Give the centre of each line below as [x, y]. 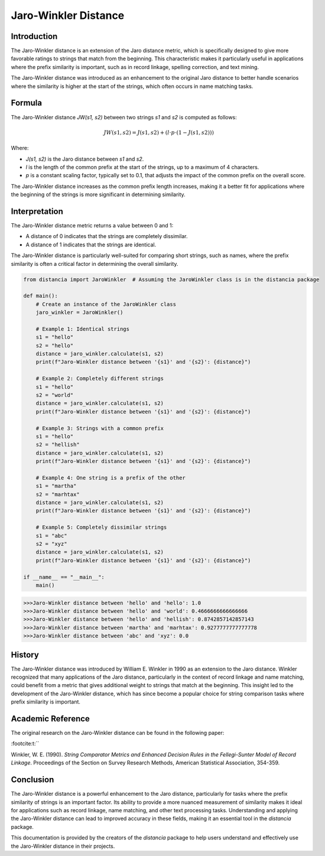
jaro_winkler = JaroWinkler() [79, 313]
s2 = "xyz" [51, 544]
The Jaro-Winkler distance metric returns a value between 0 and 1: [92, 225]
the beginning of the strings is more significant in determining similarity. [98, 194]
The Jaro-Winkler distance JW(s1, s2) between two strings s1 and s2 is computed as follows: [124, 117]
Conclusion [32, 780]
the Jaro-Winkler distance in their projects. [63, 846]
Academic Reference [50, 719]
